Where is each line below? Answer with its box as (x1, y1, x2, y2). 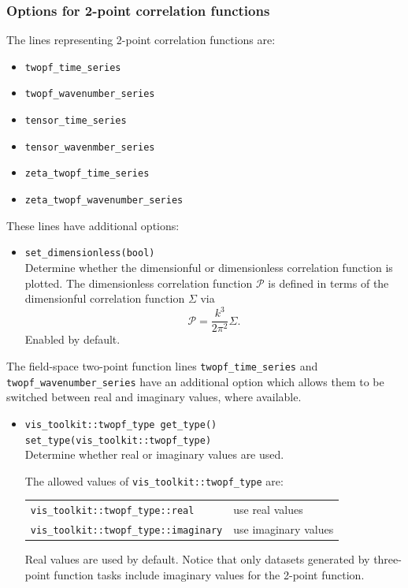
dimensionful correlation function (24, 290, 185, 307)
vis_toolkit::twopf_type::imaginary (30, 525, 223, 537)
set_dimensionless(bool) (24, 247, 155, 259)
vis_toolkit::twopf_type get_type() (24, 419, 217, 430)
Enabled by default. (24, 331, 121, 348)
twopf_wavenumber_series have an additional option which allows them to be (6, 373, 384, 389)
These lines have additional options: (6, 217, 180, 233)
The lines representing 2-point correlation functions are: (6, 32, 276, 48)
